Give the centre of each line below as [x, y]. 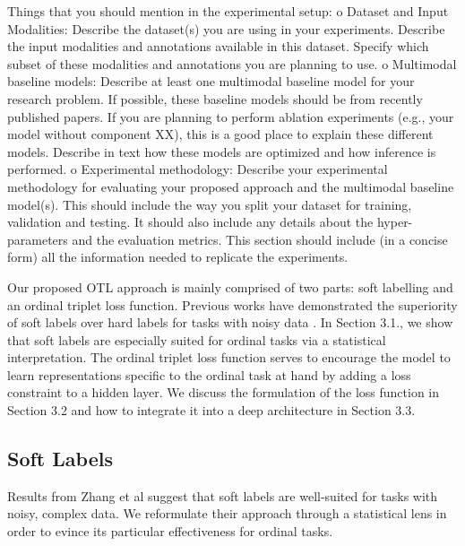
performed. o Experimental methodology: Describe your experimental [198, 169]
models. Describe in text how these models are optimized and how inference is [222, 151]
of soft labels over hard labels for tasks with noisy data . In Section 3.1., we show [230, 322]
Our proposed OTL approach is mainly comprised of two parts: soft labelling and [230, 286]
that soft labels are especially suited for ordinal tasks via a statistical [197, 339]
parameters [38, 239]
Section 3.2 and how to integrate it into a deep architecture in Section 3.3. [211, 410]
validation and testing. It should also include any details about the [190, 222]
